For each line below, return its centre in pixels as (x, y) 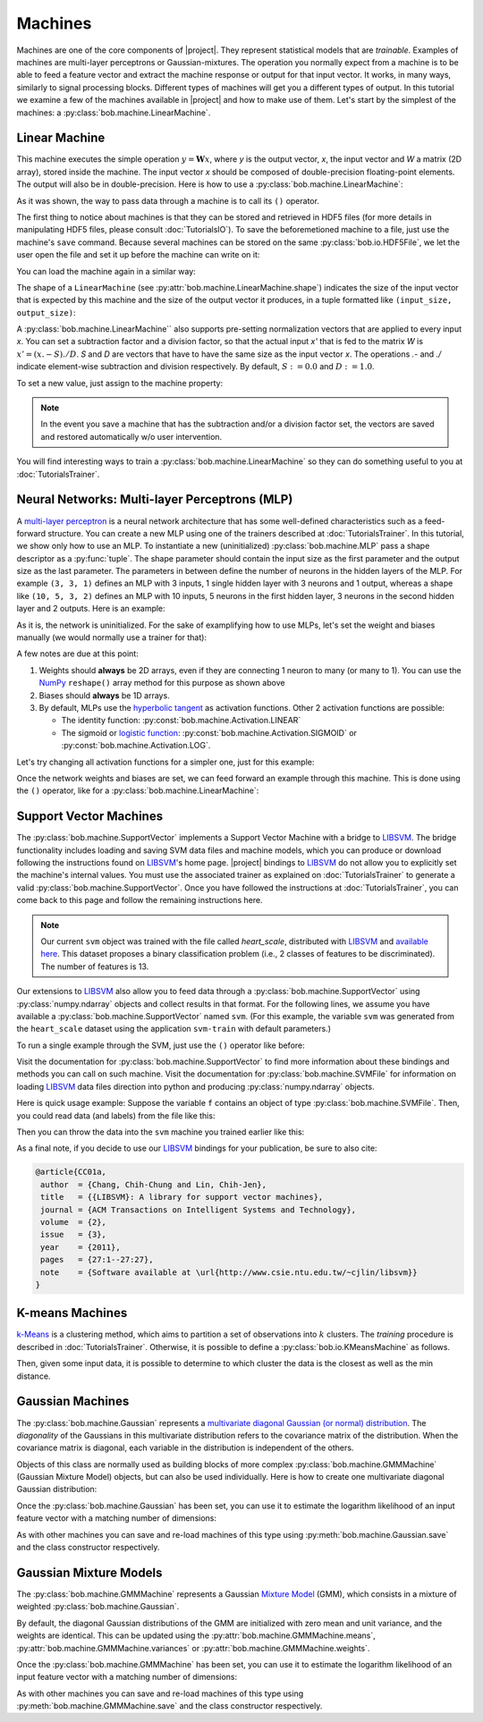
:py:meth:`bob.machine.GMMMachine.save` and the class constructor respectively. (169, 1706)
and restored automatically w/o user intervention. (131, 436)
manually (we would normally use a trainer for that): (112, 637)
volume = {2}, (74, 1222)
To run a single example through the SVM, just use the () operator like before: (161, 1045)
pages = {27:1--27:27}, (97, 1260)
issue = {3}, (74, 1235)
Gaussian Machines (73, 1401)
